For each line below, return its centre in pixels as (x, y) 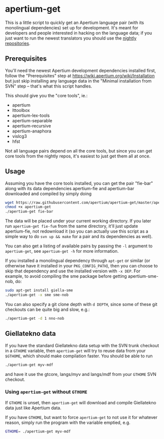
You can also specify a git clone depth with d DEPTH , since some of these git (81, 304)
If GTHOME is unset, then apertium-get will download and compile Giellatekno (81, 402)
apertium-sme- (143, 276)
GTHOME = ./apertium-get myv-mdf (38, 431)
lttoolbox (21, 110)
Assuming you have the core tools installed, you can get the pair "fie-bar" (79, 183)
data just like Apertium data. (33, 408)
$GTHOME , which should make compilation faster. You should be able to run (79, 356)
